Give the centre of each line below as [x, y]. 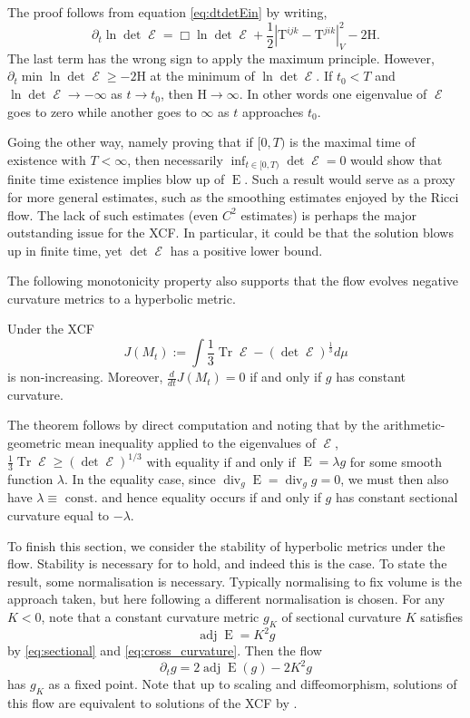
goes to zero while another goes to [102, 111]
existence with [47, 159]
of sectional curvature [342, 617]
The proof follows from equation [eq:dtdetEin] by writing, [167, 12]
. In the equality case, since [140, 479]
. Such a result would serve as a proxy [350, 179]
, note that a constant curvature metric [150, 617]
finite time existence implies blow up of [116, 179]
